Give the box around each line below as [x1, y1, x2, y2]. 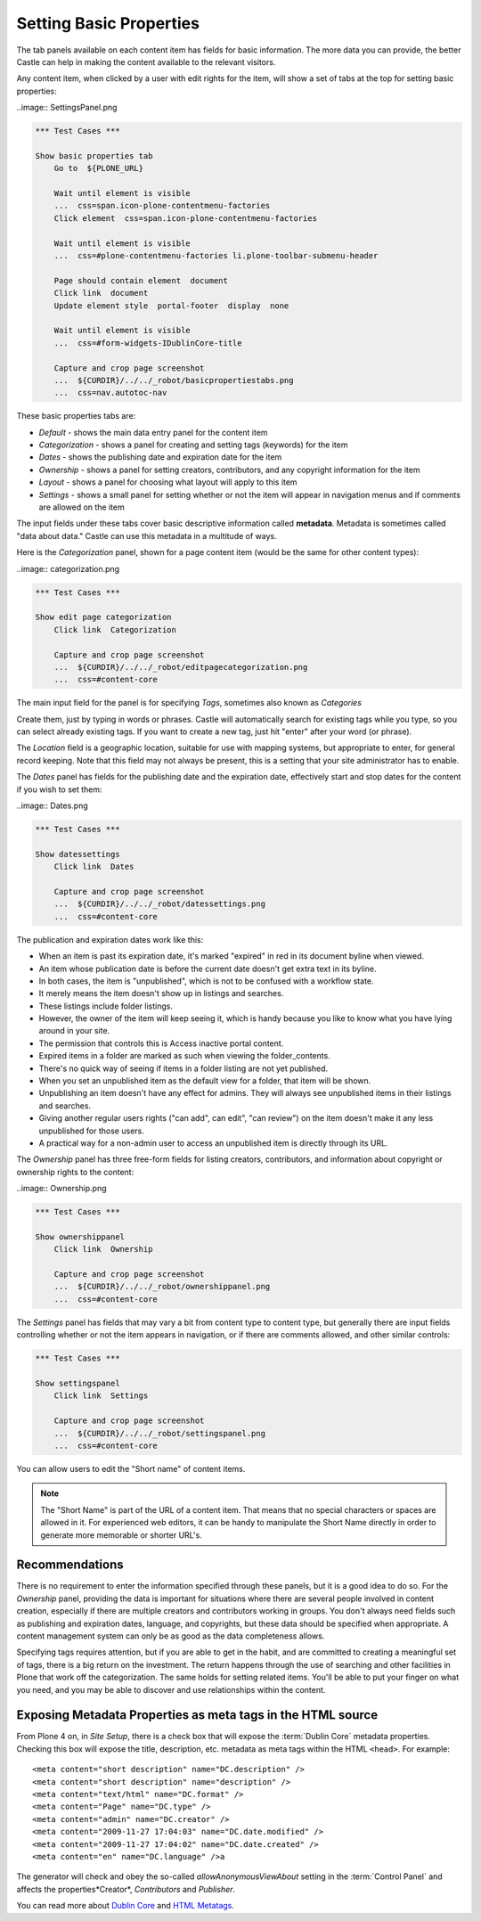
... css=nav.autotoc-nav [53, 388, 167, 398]
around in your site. [38, 1026, 110, 1036]
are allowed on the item [38, 502, 125, 512]
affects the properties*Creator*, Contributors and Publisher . [16, 1884, 236, 1894]
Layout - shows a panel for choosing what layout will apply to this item [38, 477, 298, 487]
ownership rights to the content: [16, 1166, 135, 1177]
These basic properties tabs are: [16, 411, 136, 421]
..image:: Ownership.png [16, 1183, 107, 1194]
